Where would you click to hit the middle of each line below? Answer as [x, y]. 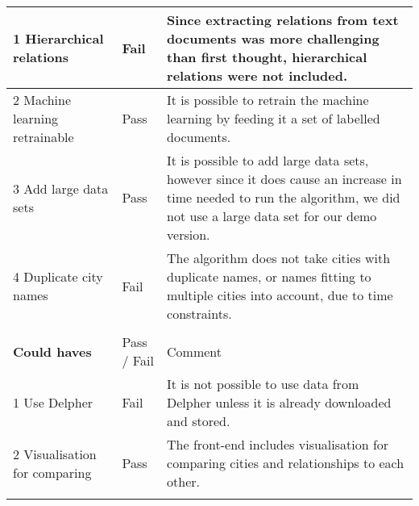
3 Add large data [61, 188]
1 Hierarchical [58, 38]
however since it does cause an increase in [284, 179]
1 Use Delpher [53, 402]
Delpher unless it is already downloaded [279, 402]
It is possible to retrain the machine [268, 100]
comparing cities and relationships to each [286, 463]
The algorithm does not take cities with [279, 258]
